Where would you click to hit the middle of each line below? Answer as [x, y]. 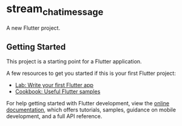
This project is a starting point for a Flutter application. [74, 61]
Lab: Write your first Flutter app [54, 85]
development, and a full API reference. [54, 116]
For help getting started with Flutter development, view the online [88, 103]
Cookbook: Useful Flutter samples [58, 92]
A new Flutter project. [33, 28]
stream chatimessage [55, 10]
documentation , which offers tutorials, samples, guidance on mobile [91, 110]
